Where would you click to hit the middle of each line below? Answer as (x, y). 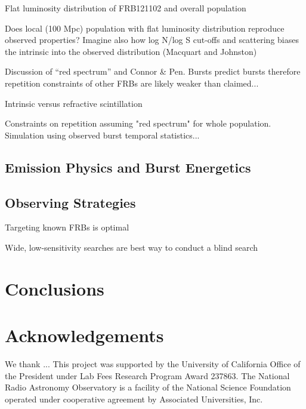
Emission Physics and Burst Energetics (128, 167)
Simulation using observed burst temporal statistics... (102, 135)
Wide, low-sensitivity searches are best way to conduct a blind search (132, 247)
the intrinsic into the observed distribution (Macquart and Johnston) (131, 51)
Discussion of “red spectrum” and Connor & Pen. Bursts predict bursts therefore (153, 71)
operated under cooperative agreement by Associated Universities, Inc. (134, 399)
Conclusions (55, 288)
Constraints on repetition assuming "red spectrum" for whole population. (138, 123)
